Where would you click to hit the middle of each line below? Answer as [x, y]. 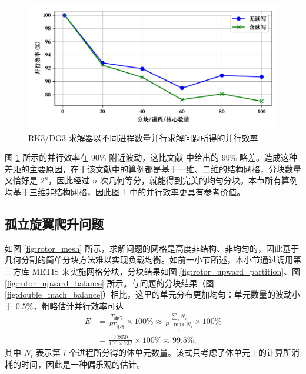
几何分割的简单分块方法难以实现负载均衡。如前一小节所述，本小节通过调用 [149, 260]
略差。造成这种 [269, 157]
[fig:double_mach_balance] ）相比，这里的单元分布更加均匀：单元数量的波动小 [153, 294]
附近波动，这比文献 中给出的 [164, 157]
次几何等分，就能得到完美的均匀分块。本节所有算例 [199, 180]
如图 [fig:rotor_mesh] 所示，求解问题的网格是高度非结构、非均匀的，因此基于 [152, 248]
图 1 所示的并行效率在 [47, 157]
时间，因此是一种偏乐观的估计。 [83, 364]
